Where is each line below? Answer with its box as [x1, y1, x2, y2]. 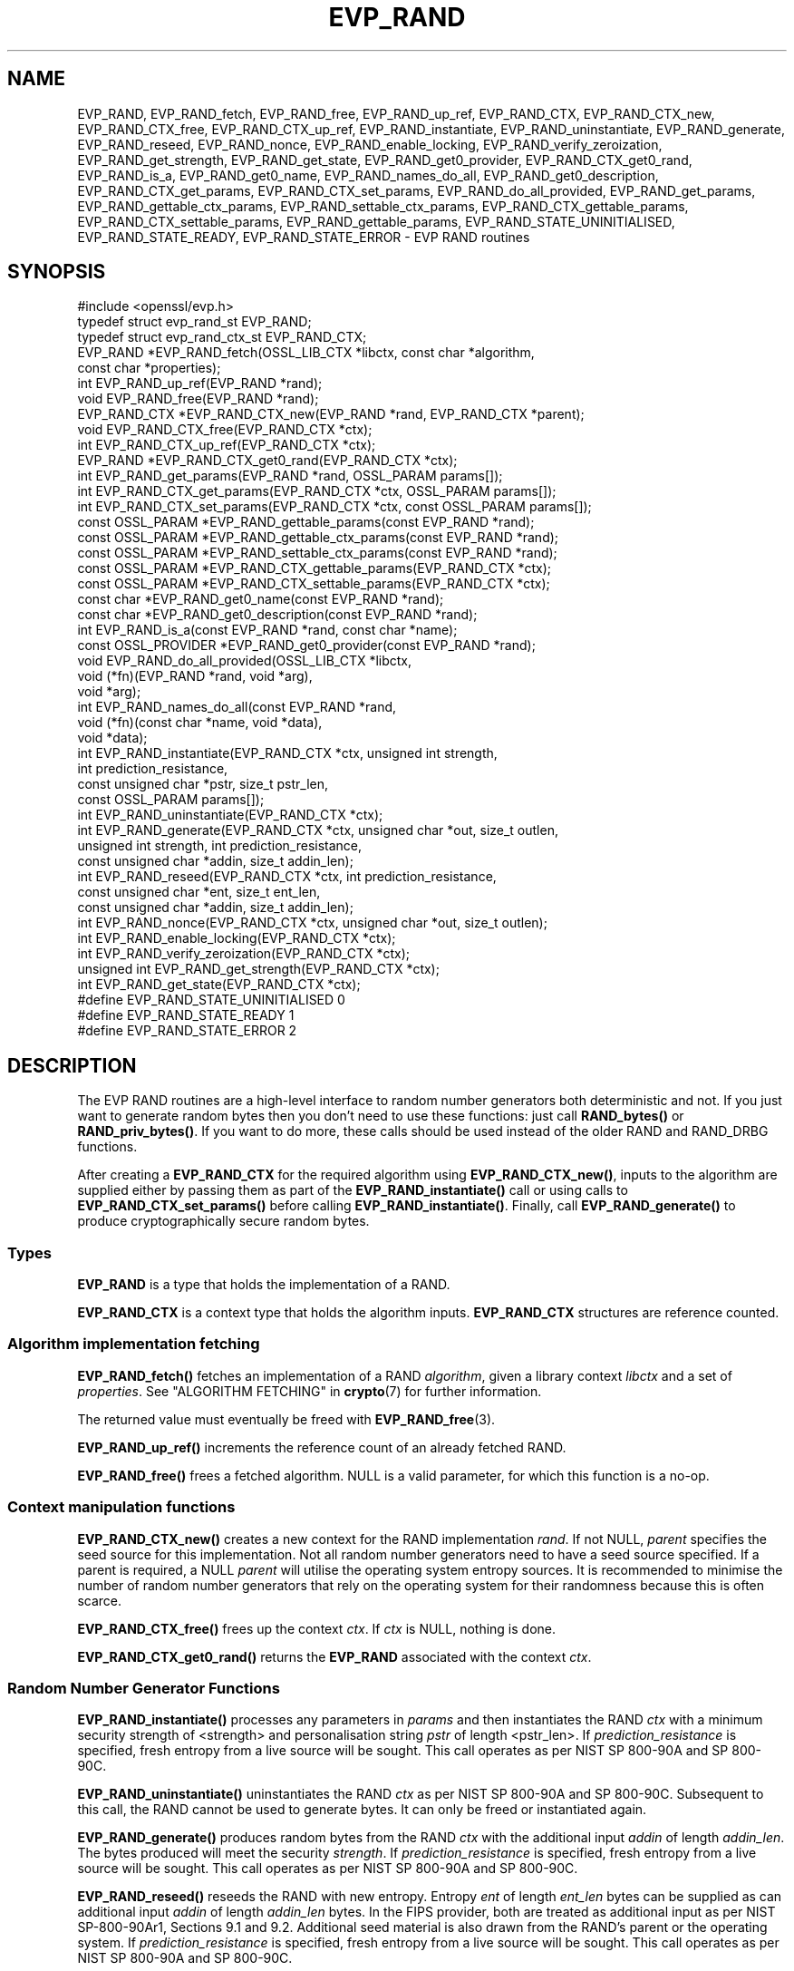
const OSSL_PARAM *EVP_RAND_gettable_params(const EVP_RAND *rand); [77, 514, 535, 530]
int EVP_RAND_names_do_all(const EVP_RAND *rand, [77, 699, 397, 715]
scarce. [77, 1592, 122, 1608]
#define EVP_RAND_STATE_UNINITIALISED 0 [77, 992, 345, 1008]
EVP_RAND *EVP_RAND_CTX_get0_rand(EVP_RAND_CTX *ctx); [77, 452, 458, 469]
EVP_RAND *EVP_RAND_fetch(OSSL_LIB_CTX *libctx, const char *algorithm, [77, 345, 535, 361]
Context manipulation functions [7, 1498, 236, 1517]
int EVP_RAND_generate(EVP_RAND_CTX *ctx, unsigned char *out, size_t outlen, [77, 822, 558, 839]
